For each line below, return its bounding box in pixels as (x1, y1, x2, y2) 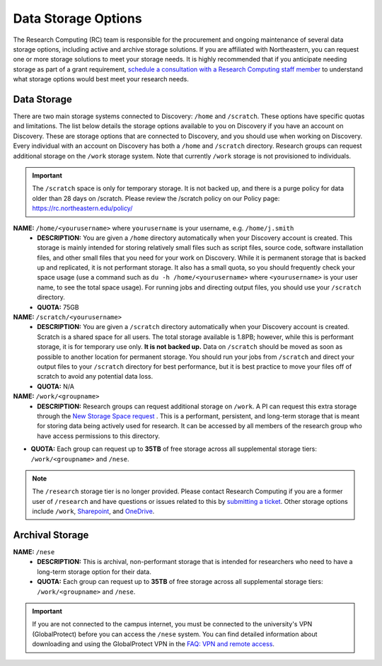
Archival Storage (13, 529, 89, 541)
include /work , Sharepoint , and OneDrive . (32, 507, 155, 516)
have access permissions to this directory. (37, 432, 161, 440)
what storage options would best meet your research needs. (13, 75, 189, 84)
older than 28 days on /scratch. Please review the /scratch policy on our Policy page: (32, 194, 280, 202)
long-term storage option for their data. (37, 567, 151, 576)
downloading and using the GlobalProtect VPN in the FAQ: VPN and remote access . (32, 640, 275, 648)
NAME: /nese (13, 547, 55, 556)
